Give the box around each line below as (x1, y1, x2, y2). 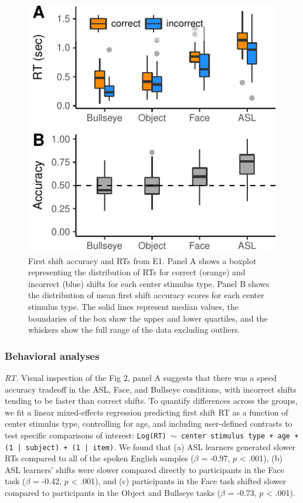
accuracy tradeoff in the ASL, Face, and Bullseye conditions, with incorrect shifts (5, 383, 297, 395)
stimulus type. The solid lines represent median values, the (28, 301, 239, 312)
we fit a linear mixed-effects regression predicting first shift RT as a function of (5, 406, 288, 418)
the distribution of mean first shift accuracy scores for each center (28, 289, 264, 301)
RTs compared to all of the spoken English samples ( (5, 452, 194, 464)
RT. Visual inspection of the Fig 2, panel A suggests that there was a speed (5, 372, 277, 383)
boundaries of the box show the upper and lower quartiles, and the (28, 312, 268, 324)
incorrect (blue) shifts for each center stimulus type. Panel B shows (28, 277, 270, 289)
